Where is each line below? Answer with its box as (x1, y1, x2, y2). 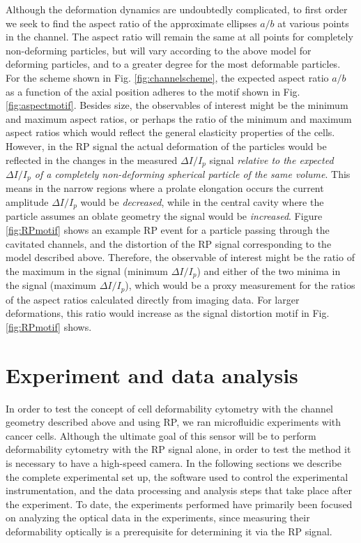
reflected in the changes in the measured (6, 152, 178, 167)
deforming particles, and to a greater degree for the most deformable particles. (6, 57, 341, 71)
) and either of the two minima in (197, 263, 341, 278)
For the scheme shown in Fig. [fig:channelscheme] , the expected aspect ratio (6, 70, 329, 84)
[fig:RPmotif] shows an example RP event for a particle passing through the (6, 223, 330, 237)
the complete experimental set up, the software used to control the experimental (6, 469, 348, 484)
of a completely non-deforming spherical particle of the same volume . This (34, 166, 351, 181)
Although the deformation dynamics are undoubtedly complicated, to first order (6, 2, 348, 16)
